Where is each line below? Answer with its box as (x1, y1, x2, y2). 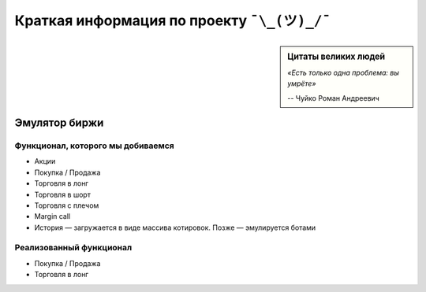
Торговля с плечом (34, 201, 99, 210)
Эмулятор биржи (14, 116, 104, 129)
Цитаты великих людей (287, 51, 386, 62)
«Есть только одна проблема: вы (287, 68, 400, 77)
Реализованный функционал (14, 242, 133, 253)
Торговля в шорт (34, 190, 91, 199)
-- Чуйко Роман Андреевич (287, 93, 380, 102)
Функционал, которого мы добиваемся (14, 140, 175, 151)
